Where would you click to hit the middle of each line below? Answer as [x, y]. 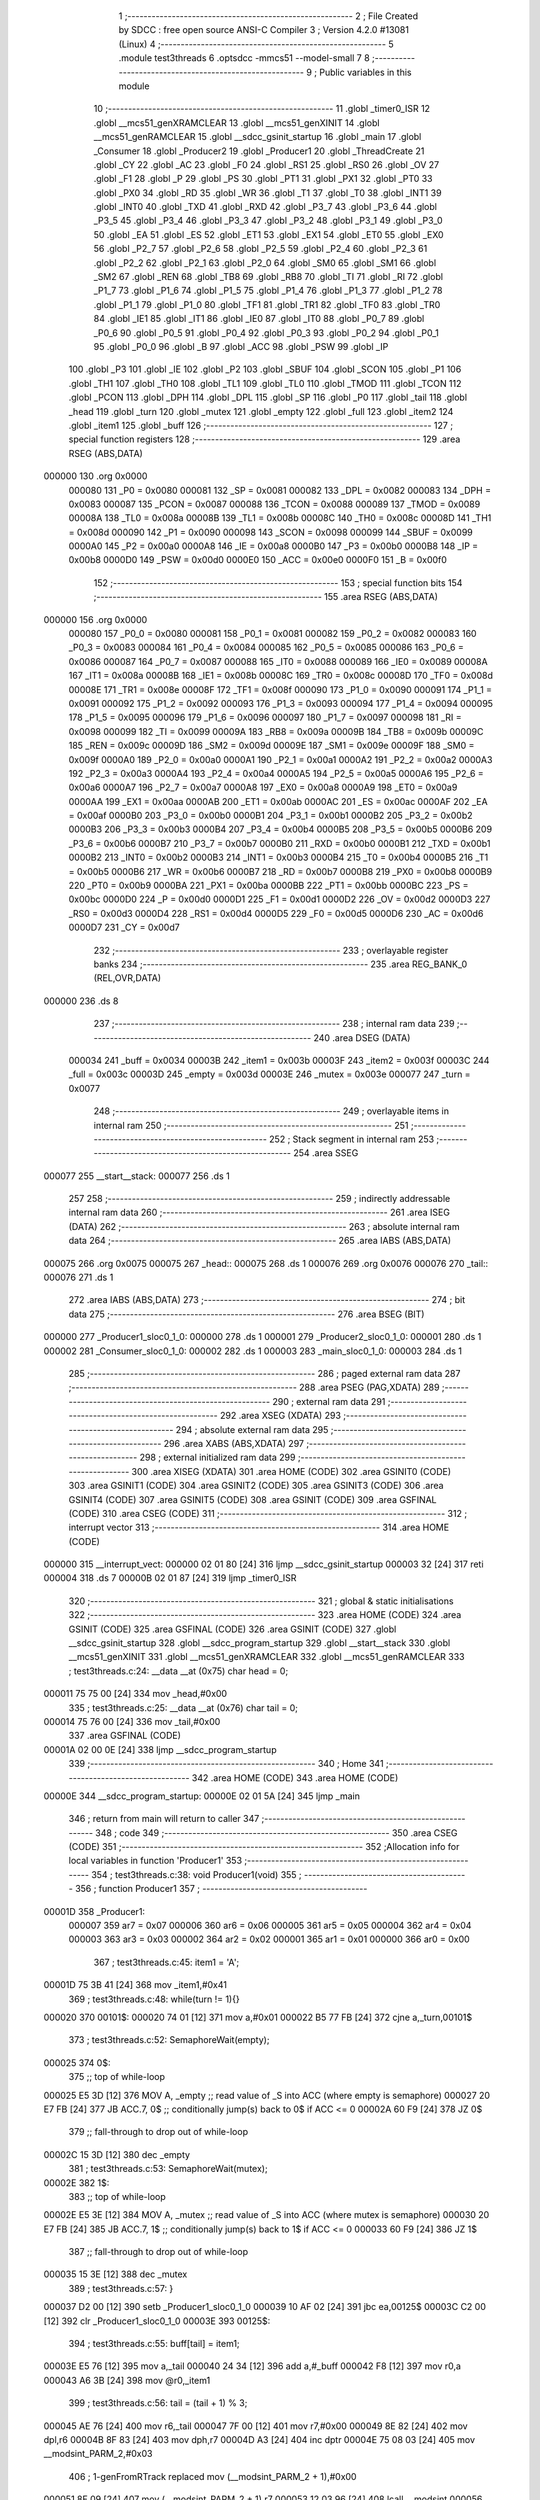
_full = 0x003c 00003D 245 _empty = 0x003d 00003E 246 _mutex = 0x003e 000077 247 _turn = [269, 1074]
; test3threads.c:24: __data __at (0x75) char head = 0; [178, 1671]
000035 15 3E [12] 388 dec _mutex [115, 2274]
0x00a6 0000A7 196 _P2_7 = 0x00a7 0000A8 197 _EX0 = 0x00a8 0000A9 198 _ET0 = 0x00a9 [263, 787]
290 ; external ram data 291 [328, 1401]
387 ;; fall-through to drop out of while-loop [158, 2252]
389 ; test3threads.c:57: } [121, 2288]
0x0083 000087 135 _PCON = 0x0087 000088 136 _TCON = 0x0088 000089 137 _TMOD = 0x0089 [274, 504]
